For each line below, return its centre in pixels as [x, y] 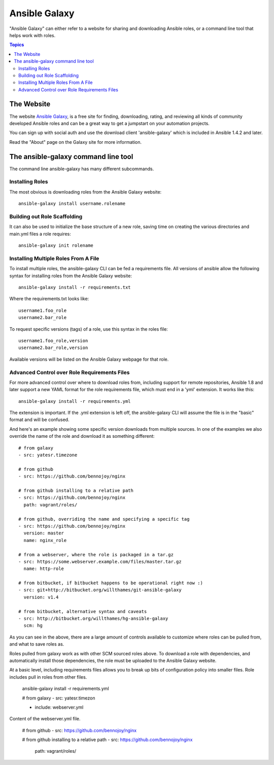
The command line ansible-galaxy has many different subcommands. [82, 169]
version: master [44, 533]
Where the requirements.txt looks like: [49, 299]
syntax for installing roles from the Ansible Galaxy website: [71, 276]
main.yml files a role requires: [40, 234]
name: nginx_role [45, 540]
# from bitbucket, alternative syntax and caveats [83, 611]
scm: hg [33, 626]
